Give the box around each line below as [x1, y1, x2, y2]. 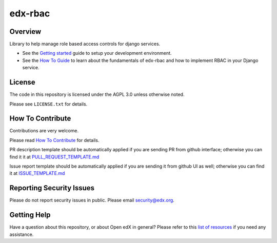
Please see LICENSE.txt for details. [9, 100, 88, 107]
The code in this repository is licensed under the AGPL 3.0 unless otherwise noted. [9, 91, 185, 97]
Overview [9, 27, 42, 36]
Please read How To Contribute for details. [9, 137, 100, 143]
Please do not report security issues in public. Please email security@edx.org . [9, 197, 174, 204]
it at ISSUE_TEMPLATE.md [9, 170, 65, 176]
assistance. [9, 231, 34, 237]
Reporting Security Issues [9, 184, 95, 192]
